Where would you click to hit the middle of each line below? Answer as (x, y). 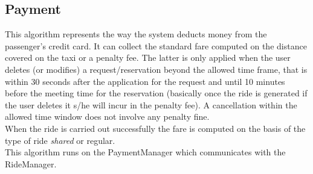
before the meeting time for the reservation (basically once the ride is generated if (156, 93)
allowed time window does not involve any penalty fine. (107, 117)
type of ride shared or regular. (60, 140)
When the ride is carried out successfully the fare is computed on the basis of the (155, 128)
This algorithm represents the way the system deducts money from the (136, 34)
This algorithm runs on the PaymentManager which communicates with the (145, 152)
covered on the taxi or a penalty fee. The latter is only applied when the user (148, 57)
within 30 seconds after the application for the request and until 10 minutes (145, 81)
